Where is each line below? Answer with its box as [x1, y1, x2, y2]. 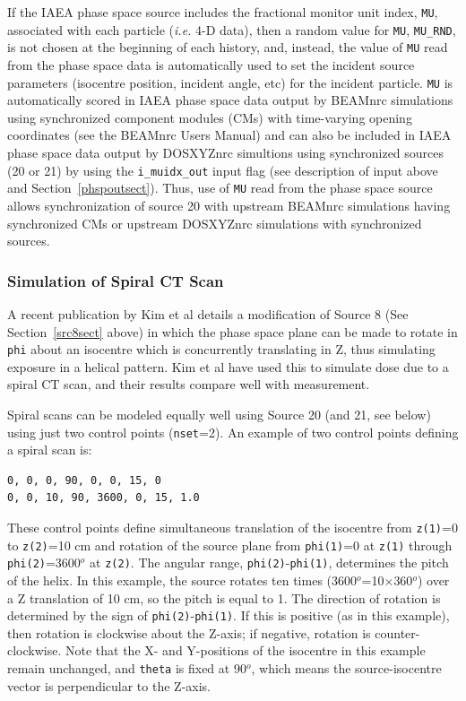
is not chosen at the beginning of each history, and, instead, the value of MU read [7, 38, 448, 56]
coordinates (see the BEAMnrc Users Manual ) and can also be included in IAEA [7, 125, 452, 144]
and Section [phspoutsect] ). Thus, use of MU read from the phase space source [7, 178, 433, 197]
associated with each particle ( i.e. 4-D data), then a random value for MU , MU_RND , [7, 20, 456, 39]
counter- [375, 623, 420, 642]
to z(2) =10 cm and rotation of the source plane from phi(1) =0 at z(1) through [7, 535, 453, 554]
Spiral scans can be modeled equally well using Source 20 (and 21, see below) [7, 404, 431, 423]
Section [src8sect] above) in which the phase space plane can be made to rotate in [7, 322, 458, 341]
